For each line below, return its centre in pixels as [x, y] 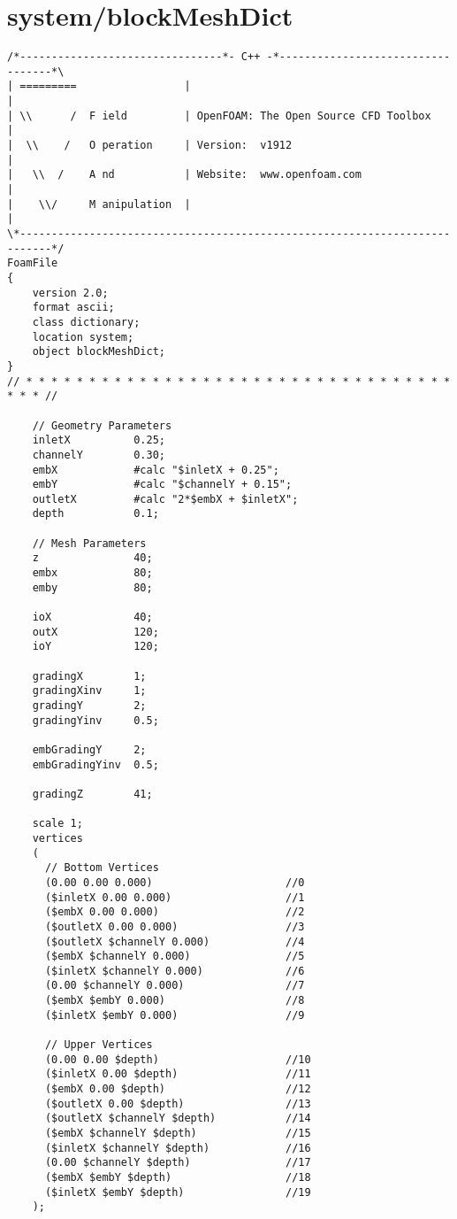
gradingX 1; [89, 676]
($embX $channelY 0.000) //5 [175, 957]
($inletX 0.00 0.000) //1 [175, 897]
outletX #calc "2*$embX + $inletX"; [165, 499]
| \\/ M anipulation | [99, 204]
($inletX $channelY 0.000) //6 [175, 971]
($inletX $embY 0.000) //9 [175, 1015]
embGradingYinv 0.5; [95, 764]
